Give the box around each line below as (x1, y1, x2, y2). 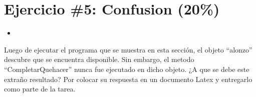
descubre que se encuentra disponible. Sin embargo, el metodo (4, 54, 194, 64)
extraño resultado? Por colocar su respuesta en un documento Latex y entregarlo (4, 73, 252, 84)
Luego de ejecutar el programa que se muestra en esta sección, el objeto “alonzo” (4, 44, 252, 54)
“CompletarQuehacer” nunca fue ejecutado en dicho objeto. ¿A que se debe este (4, 63, 249, 74)
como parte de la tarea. (4, 83, 76, 94)
